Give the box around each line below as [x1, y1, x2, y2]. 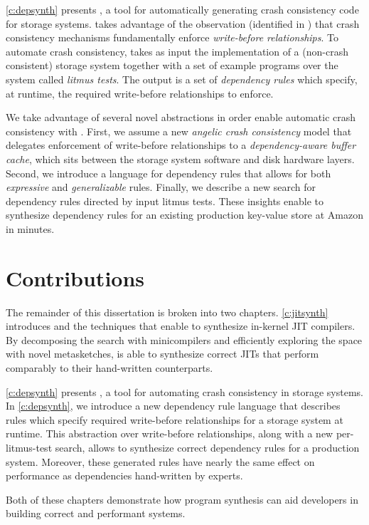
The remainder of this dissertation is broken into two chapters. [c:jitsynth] [6, 304, 328, 319]
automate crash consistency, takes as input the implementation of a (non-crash [6, 43, 348, 58]
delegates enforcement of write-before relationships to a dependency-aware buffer [6, 137, 356, 152]
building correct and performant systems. [6, 506, 186, 521]
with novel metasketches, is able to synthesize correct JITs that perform [6, 346, 319, 361]
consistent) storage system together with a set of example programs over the [6, 58, 338, 73]
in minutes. [6, 221, 55, 236]
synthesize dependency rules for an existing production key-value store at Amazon [6, 207, 363, 222]
